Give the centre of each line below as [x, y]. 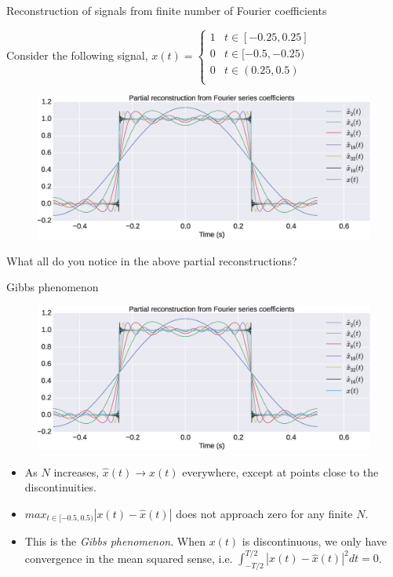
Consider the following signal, [77, 55]
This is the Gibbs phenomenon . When [115, 541]
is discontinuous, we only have [315, 541]
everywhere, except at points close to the [280, 471]
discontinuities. [60, 487]
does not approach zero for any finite [264, 513]
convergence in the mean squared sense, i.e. [129, 558]
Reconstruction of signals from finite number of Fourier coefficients [167, 10]
